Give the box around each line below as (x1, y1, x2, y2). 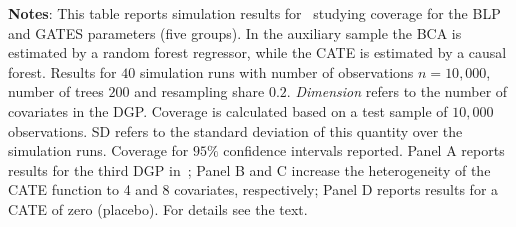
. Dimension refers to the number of (286, 81, 508, 102)
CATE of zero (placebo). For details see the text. (8, 198, 308, 219)
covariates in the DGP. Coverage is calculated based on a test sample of (8, 100, 448, 121)
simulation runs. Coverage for (8, 140, 189, 161)
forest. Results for (8, 61, 117, 82)
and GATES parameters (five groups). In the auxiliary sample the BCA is (8, 22, 462, 43)
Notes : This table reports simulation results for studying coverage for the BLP (8, 3, 501, 23)
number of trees (8, 81, 104, 102)
